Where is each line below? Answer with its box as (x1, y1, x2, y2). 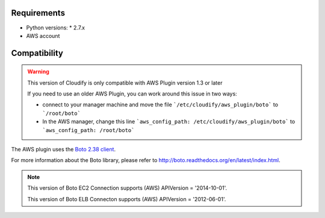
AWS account (26, 32, 60, 39)
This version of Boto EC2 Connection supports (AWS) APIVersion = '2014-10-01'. (27, 184, 227, 192)
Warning (27, 68, 49, 75)
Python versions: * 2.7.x (26, 24, 85, 31)
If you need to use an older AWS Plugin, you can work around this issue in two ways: (27, 90, 237, 97)
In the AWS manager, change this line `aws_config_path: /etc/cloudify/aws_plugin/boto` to (42, 118, 296, 126)
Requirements (11, 8, 66, 18)
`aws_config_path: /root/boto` (42, 127, 135, 133)
